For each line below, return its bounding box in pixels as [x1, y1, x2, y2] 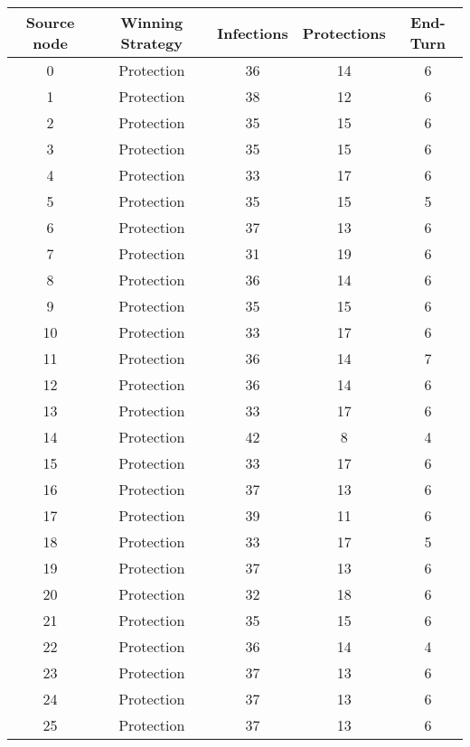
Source [25, 12, 75, 33]
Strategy [120, 33, 183, 53]
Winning [120, 12, 183, 33]
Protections [302, 22, 386, 43]
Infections [217, 22, 288, 43]
